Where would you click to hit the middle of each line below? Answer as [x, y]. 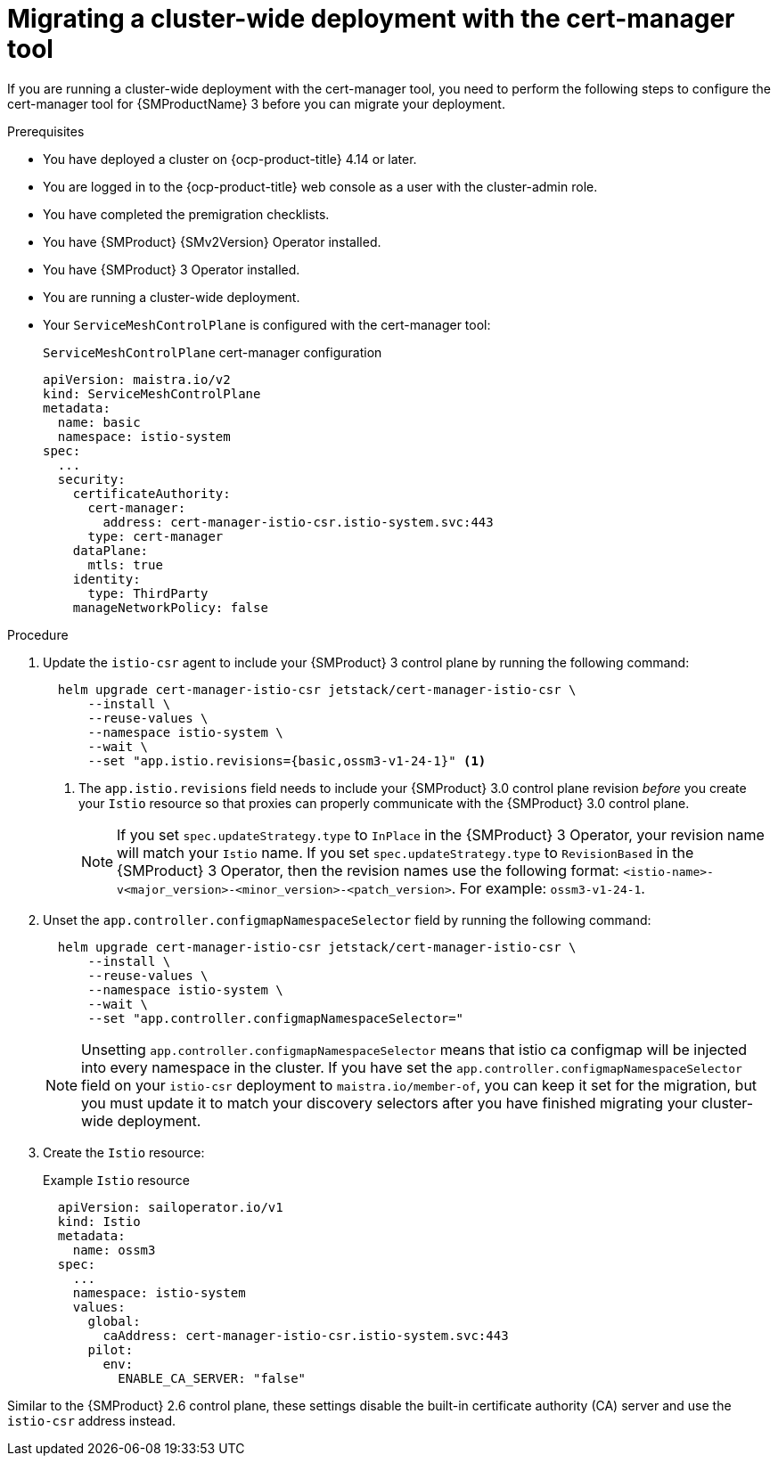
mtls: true [125, 564]
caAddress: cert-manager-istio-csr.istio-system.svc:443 [306, 1335]
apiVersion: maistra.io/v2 [137, 379]
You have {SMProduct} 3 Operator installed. [172, 269]
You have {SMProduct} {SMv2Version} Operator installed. [212, 241]
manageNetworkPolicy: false [170, 607]
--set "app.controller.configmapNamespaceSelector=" [276, 1018]
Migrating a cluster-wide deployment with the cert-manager [371, 19]
